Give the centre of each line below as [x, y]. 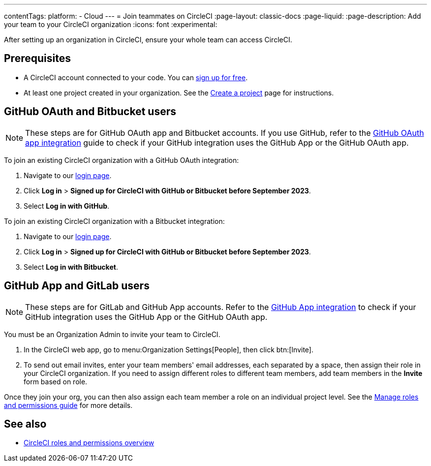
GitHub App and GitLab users [77, 286]
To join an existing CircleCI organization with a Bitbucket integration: [114, 221]
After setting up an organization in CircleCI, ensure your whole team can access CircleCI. [148, 40]
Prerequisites [37, 59]
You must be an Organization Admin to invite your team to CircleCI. [112, 334]
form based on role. [56, 381]
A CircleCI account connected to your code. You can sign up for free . [136, 77]
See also [25, 424]
